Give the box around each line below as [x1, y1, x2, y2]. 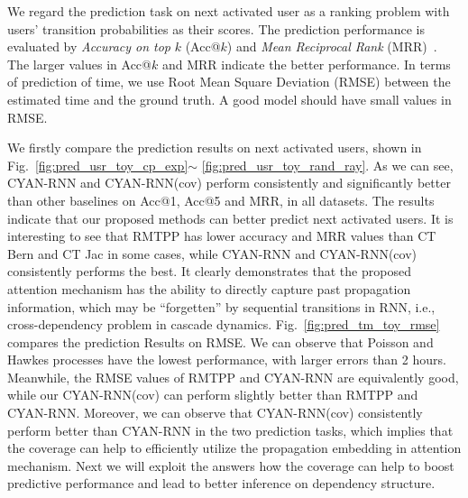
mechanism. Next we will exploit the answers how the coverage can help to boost [7, 456, 454, 475]
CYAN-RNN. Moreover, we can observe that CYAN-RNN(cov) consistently [7, 403, 423, 422]
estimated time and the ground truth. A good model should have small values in [7, 89, 452, 108]
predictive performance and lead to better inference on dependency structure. [7, 474, 436, 493]
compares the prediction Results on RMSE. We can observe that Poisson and [7, 332, 434, 351]
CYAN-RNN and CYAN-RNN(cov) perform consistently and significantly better [7, 173, 451, 192]
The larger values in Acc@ [7, 54, 151, 73]
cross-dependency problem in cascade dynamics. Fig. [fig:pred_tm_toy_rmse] [7, 315, 440, 334]
